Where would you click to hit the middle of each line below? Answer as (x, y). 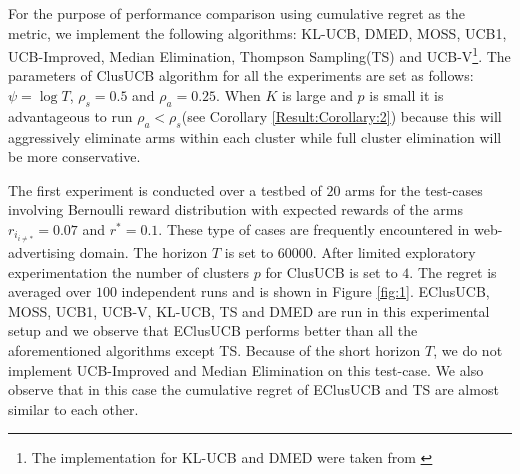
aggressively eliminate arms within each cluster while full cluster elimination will (255, 136)
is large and (317, 95)
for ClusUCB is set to (331, 271)
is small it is (406, 95)
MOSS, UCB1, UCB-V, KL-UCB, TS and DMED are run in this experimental (249, 310)
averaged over (50, 291)
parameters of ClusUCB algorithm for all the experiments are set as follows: (241, 75)
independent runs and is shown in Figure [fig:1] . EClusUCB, (305, 291)
